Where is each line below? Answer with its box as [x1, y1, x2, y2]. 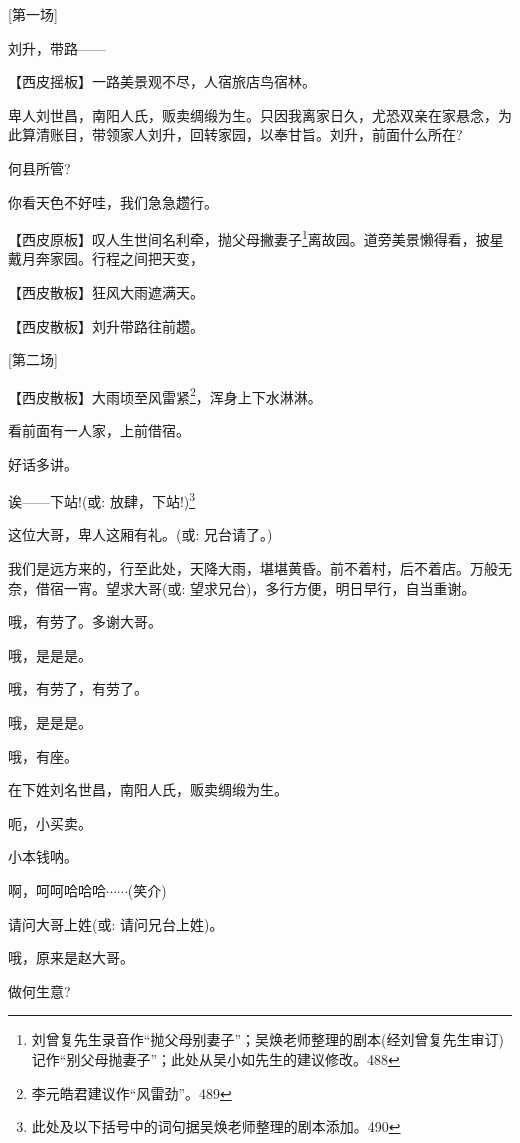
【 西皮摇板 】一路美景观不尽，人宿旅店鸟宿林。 [8, 71, 316, 92]
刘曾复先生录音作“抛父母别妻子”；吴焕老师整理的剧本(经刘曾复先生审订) [31, 1029, 504, 1050]
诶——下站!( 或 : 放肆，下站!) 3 [8, 488, 196, 511]
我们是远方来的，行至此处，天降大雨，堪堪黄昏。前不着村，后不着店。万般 [8, 558, 498, 579]
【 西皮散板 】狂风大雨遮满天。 [8, 282, 204, 302]
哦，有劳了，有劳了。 [8, 678, 148, 699]
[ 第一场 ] [8, 4, 58, 24]
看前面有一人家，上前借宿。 [8, 420, 190, 441]
